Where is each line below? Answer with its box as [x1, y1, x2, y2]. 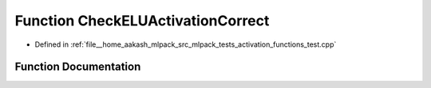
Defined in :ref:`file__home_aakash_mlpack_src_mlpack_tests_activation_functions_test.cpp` [34, 40, 337, 49]
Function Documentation [14, 60, 141, 74]
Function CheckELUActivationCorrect [14, 12, 270, 29]
